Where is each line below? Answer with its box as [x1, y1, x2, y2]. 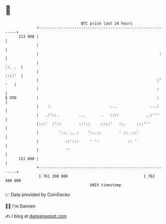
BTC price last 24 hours [81, 21, 133, 26]
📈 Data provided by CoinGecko [5, 192, 70, 198]
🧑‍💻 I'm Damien [5, 203, 36, 209]
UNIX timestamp [90, 182, 122, 188]
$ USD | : [5, 95, 160, 100]
